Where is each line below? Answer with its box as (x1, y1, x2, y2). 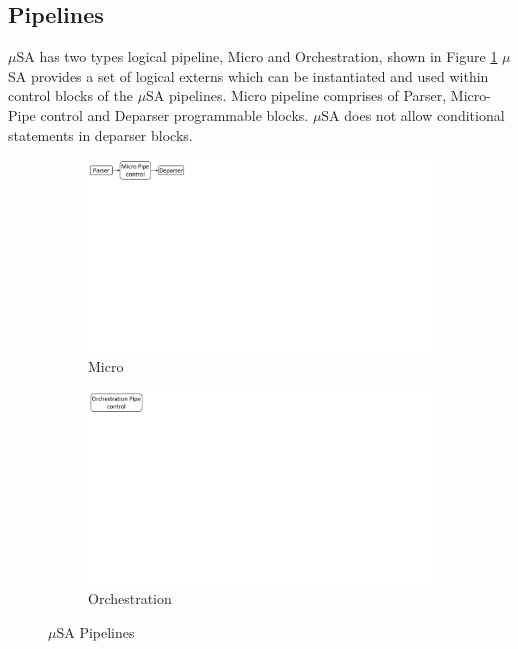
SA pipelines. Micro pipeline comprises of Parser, (146, 85, 447, 106)
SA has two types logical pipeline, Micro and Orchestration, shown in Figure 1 (16, 46, 498, 67)
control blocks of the (8, 85, 133, 106)
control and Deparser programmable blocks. (40, 104, 309, 125)
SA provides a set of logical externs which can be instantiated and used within (8, 65, 489, 86)
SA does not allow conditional (321, 104, 505, 125)
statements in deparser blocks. (8, 124, 193, 145)
